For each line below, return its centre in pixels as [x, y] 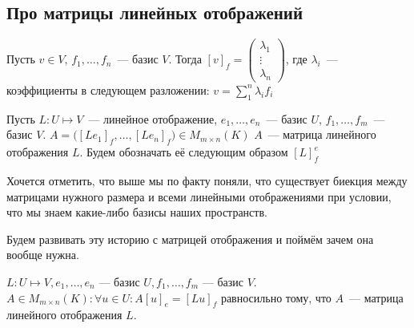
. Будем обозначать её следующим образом [184, 152]
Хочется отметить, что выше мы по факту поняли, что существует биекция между [207, 180]
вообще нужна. [43, 255]
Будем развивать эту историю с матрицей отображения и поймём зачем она [190, 239]
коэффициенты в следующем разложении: [108, 89]
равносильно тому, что [276, 297]
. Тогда [185, 59]
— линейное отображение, [153, 118]
